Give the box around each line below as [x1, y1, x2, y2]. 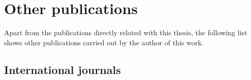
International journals [4, 61, 121, 77]
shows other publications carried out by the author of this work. [4, 37, 204, 47]
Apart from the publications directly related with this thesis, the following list [4, 27, 247, 38]
